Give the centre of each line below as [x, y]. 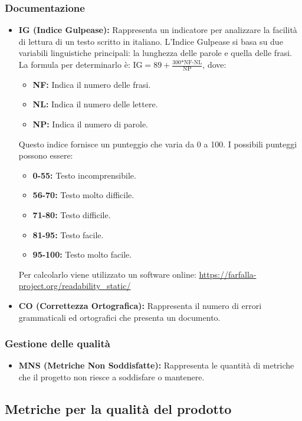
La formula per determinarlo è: [74, 64]
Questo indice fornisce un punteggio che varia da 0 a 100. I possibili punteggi [158, 144]
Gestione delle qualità [58, 343]
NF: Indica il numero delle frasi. [92, 84]
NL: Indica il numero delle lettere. [95, 104]
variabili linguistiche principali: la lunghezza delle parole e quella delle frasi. [155, 53]
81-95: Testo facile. [68, 234]
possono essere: [46, 155]
